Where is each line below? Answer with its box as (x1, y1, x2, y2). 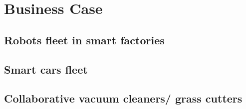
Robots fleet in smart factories (4, 32, 165, 47)
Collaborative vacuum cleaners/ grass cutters (4, 91, 243, 106)
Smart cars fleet (4, 61, 88, 77)
